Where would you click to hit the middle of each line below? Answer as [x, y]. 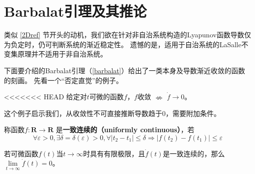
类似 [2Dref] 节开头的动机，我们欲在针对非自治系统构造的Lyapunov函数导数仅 [127, 35]
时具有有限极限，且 [114, 153]
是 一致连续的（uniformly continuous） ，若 [125, 130]
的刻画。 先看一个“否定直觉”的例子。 [63, 80]
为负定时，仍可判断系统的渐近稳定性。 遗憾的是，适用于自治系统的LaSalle [123, 44]
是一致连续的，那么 [194, 153]
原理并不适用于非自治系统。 [62, 54]
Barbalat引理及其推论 [75, 11]
